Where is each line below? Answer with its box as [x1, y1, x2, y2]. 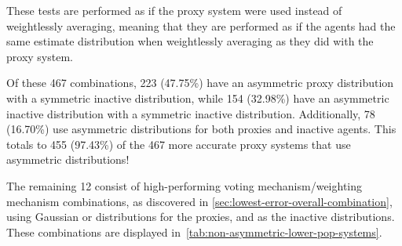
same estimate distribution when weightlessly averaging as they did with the [6, 33, 374, 49]
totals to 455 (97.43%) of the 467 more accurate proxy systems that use [6, 136, 351, 152]
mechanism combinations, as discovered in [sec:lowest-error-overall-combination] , [6, 193, 393, 209]
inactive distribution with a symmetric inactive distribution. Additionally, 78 [6, 105, 375, 121]
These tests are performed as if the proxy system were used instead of [6, 2, 342, 18]
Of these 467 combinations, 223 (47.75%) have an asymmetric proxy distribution [6, 74, 394, 91]
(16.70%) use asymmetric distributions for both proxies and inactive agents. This [6, 121, 397, 137]
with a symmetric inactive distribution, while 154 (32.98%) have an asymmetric [6, 89, 389, 106]
